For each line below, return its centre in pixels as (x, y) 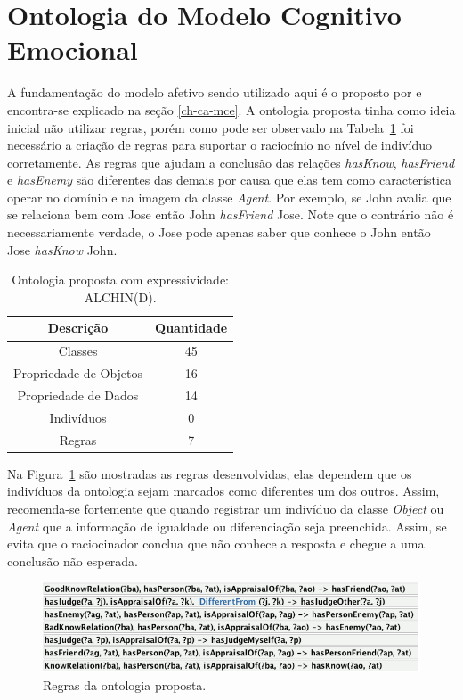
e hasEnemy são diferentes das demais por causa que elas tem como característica (230, 180)
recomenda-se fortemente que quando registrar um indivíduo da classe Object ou (226, 508)
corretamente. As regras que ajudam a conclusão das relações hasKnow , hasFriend (231, 162)
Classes (78, 351)
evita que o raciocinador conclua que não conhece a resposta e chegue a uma (216, 544)
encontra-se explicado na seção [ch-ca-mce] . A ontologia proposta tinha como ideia (231, 109)
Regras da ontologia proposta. (125, 684)
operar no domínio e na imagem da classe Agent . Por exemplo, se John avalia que (229, 197)
